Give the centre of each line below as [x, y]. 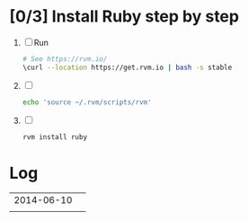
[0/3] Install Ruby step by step [124, 17]
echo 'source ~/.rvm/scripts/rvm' [87, 102]
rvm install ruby [55, 137]
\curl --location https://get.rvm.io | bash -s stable [127, 67]
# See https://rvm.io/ [65, 59]
